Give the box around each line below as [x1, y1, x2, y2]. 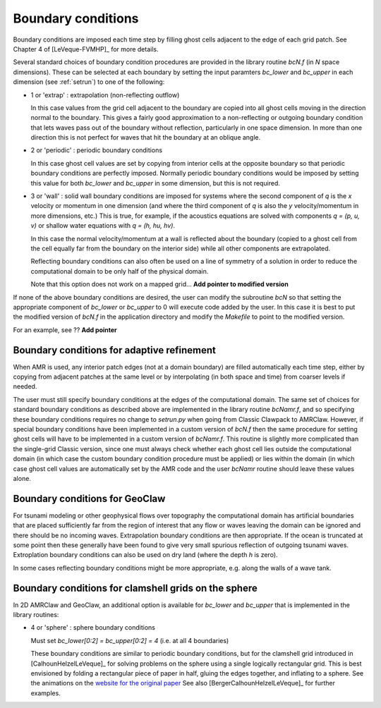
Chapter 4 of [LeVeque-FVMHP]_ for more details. [13, 44, 159, 53]
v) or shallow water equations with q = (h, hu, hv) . [30, 221, 176, 230]
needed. [13, 382, 37, 391]
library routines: [13, 611, 59, 619]
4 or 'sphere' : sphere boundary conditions [30, 623, 155, 632]
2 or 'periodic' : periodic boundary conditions [30, 146, 162, 154]
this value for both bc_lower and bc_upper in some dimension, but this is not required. [30, 178, 280, 187]
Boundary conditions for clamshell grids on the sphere [13, 582, 258, 594]
